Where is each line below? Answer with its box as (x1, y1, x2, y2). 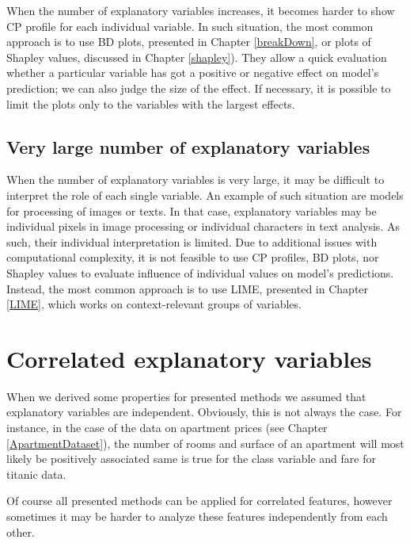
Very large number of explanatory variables (6, 134, 370, 159)
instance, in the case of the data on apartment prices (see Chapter (6, 419, 328, 436)
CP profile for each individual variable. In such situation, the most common (6, 17, 374, 34)
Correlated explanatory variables (6, 342, 372, 374)
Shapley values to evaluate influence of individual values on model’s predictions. (6, 264, 394, 281)
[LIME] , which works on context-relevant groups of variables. (6, 296, 302, 312)
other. (6, 523, 35, 540)
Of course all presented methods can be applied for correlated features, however (6, 492, 393, 509)
